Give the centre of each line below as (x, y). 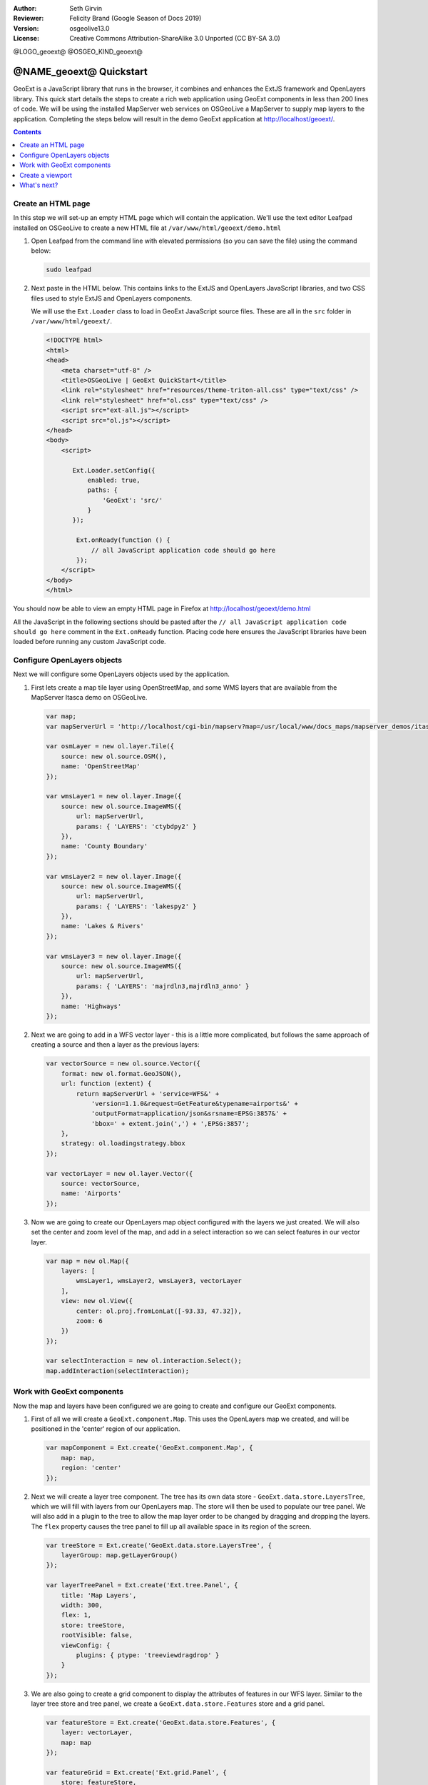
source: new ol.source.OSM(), (114, 756)
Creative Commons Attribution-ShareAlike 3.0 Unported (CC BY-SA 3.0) (175, 39)
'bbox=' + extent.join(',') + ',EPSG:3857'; (170, 1123)
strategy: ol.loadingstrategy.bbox (123, 1143)
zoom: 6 (90, 1321)
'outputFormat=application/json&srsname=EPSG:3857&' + (189, 1113)
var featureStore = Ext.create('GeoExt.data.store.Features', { (161, 1723)
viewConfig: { (86, 1645)
